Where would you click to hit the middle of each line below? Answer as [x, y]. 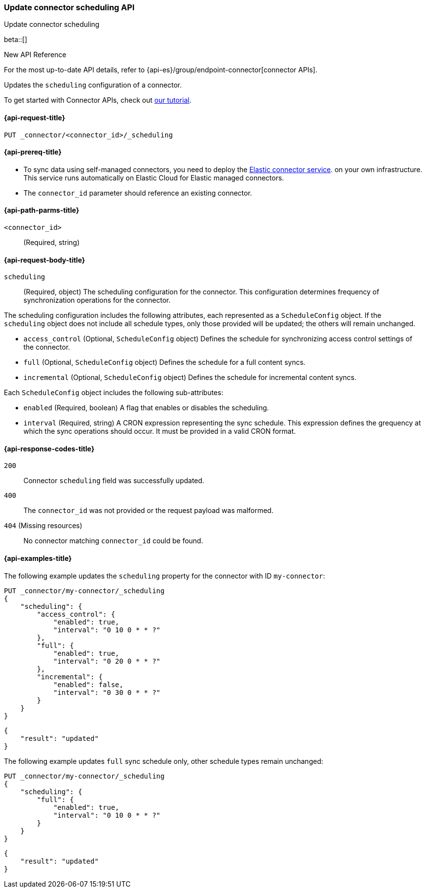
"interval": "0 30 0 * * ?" [107, 692]
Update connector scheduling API [69, 7]
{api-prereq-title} [33, 152]
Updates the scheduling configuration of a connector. [93, 85]
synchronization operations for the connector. [97, 300]
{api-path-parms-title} [42, 210]
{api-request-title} [35, 117]
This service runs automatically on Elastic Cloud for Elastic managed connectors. [154, 178]
